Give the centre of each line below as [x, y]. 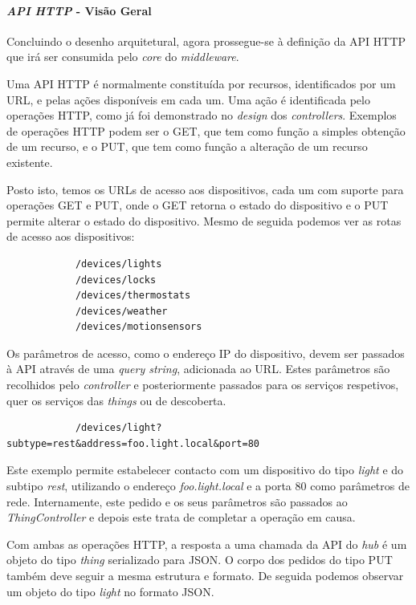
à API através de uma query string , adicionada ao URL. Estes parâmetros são [198, 369]
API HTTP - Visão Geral [79, 10]
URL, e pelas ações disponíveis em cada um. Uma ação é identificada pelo [188, 99]
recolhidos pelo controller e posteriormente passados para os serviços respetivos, [203, 385]
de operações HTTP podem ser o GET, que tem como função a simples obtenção [206, 130]
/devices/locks [116, 280]
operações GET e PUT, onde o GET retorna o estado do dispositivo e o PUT [198, 205]
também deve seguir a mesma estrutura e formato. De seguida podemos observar [205, 576]
